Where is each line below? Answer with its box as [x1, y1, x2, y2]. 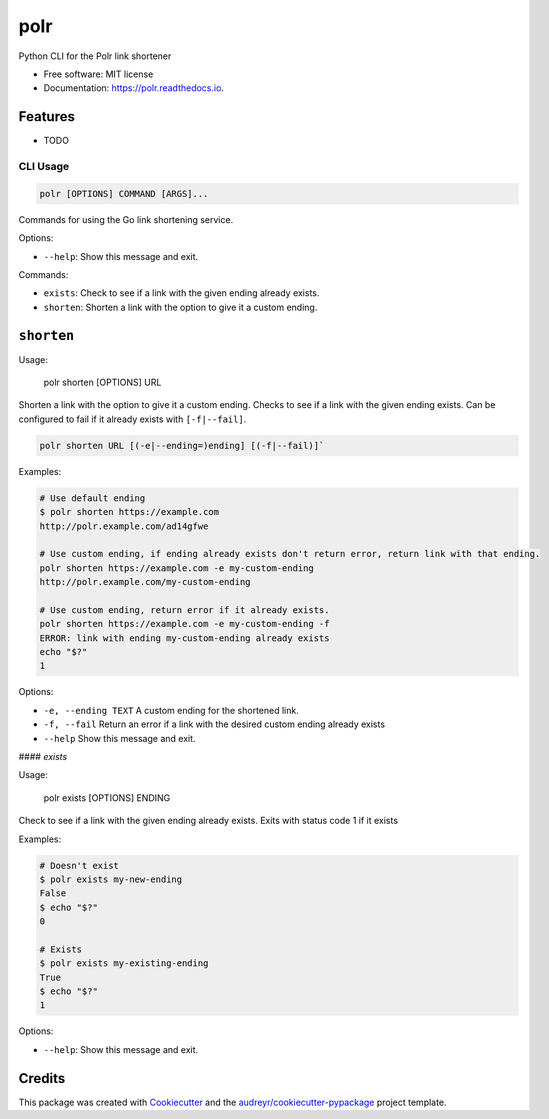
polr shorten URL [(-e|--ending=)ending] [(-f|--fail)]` [39, 440, 325, 451]
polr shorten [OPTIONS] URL [43, 376, 162, 389]
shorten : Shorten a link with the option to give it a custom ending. [43, 301, 318, 313]
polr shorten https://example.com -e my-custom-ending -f [39, 618, 330, 630]
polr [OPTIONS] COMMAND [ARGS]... [39, 188, 209, 199]
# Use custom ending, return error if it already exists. [39, 604, 330, 615]
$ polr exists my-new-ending [39, 873, 183, 885]
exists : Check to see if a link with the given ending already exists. [43, 287, 320, 299]
